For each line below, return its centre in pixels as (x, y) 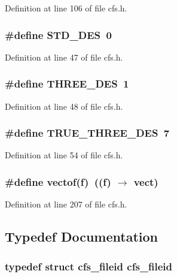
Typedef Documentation (81, 237)
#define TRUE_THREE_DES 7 (87, 133)
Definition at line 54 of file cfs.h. (64, 155)
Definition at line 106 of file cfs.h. (66, 8)
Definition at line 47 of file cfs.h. (64, 57)
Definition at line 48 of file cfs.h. (64, 106)
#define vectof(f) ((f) (58, 181)
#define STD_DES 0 (58, 34)
